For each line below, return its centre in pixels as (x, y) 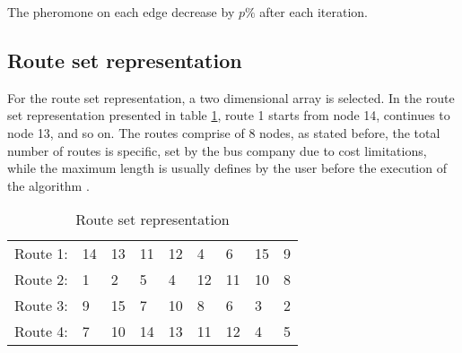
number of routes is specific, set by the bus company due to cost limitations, (217, 150)
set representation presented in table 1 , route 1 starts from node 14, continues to (229, 115)
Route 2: (41, 280)
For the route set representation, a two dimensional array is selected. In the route (231, 97)
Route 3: (41, 306)
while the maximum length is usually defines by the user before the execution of (227, 168)
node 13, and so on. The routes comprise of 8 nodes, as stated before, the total (224, 132)
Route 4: (41, 331)
